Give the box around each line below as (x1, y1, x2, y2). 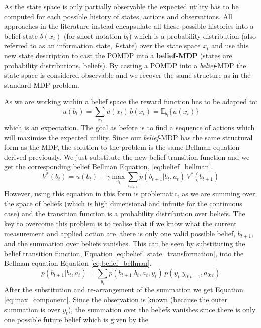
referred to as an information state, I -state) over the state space (4, 40, 201, 51)
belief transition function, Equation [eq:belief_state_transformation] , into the (4, 248, 244, 258)
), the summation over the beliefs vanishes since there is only (68, 304, 256, 314)
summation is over (4, 304, 60, 314)
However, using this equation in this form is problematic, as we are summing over (4, 188, 255, 199)
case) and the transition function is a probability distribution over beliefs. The (4, 208, 245, 218)
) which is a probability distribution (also (129, 30, 256, 41)
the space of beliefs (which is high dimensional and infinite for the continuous (4, 198, 242, 208)
